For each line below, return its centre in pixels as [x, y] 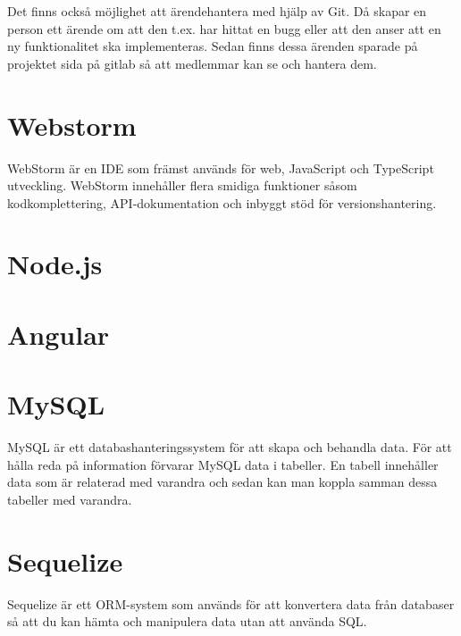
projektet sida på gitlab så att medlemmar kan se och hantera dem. [192, 63]
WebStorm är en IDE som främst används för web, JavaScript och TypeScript [221, 167]
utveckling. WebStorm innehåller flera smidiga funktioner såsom [182, 185]
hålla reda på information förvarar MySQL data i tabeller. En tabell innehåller [223, 464]
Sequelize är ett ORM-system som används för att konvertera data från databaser [231, 603]
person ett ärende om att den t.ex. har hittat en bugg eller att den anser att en [224, 28]
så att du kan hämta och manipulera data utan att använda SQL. [187, 621]
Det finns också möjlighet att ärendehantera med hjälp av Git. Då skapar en [217, 11]
